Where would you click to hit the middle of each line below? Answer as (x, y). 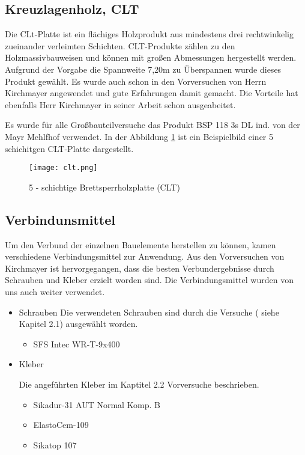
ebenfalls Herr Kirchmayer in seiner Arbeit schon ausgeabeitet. (120, 104)
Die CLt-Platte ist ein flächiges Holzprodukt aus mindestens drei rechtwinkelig (149, 34)
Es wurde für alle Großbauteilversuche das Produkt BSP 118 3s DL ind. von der (152, 125)
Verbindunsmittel (60, 219)
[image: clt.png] (63, 168)
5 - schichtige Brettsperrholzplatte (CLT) (104, 187)
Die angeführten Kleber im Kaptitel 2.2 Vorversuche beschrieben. (139, 384)
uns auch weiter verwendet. (55, 291)
